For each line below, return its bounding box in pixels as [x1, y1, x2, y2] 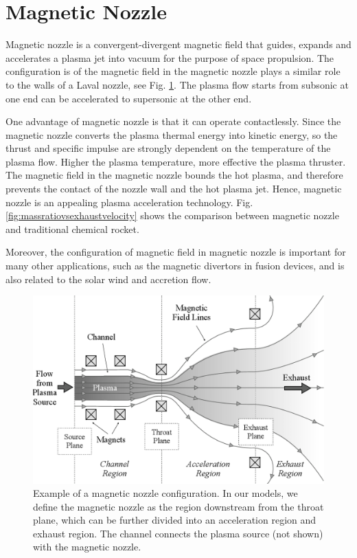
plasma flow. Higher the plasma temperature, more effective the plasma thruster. [5, 154, 346, 168]
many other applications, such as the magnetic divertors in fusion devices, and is [5, 258, 345, 273]
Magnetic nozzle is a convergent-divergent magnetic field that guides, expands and [5, 37, 352, 52]
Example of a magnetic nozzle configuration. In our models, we [33, 486, 298, 500]
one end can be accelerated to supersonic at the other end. [5, 91, 252, 105]
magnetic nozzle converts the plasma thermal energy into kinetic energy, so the [5, 127, 338, 142]
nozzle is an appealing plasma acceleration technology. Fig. [5, 194, 253, 209]
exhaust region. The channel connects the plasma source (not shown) [33, 526, 323, 540]
